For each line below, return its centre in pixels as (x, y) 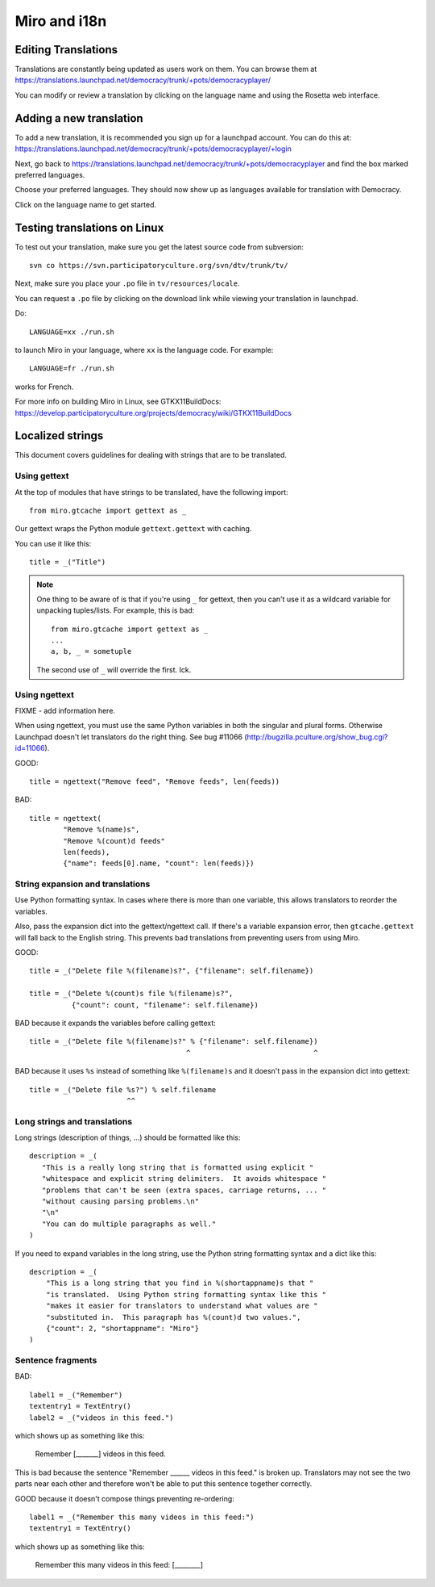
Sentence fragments (56, 1360)
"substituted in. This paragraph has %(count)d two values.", (173, 1317)
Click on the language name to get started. (86, 204)
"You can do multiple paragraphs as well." (129, 1224)
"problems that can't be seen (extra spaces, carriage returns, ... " (184, 1190)
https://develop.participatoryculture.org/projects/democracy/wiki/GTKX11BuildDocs (153, 412)
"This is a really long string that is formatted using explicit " (178, 1167)
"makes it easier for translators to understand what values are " (182, 1306)
